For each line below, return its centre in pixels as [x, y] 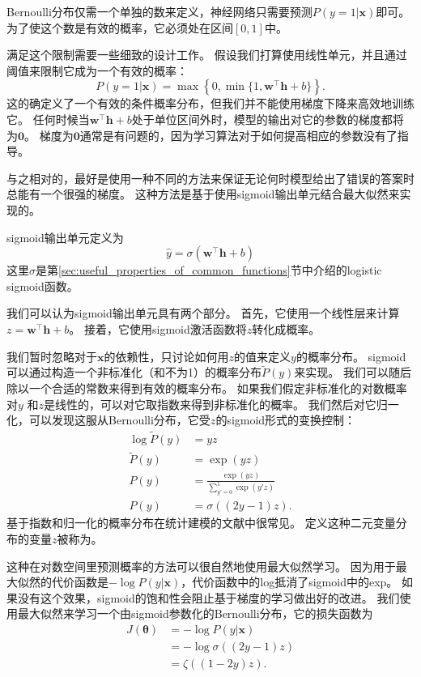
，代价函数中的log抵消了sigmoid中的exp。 [289, 582]
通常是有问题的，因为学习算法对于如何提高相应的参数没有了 [238, 135]
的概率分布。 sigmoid [351, 356]
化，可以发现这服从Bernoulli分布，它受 [108, 420]
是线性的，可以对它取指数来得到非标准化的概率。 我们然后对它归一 [221, 404]
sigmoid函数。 [43, 285]
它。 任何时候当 [48, 119]
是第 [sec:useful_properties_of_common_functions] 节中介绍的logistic [209, 270]
